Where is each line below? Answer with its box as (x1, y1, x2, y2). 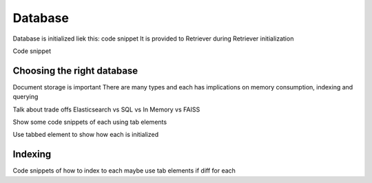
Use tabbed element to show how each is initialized (12, 131, 158, 139)
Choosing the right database (12, 65, 138, 76)
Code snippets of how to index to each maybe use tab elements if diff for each (12, 166, 236, 175)
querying (12, 93, 39, 101)
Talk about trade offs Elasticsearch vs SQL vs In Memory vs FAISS (12, 105, 200, 114)
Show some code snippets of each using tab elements (12, 118, 167, 127)
